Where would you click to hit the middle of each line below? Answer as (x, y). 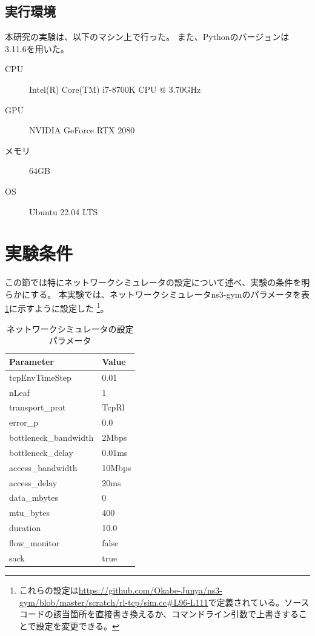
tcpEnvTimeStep (40, 377)
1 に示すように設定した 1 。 (57, 307)
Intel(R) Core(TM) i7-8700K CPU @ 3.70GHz (115, 89)
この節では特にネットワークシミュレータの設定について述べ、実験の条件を (153, 282)
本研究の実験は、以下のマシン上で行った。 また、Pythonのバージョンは (147, 37)
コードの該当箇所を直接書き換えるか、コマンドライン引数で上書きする (159, 614)
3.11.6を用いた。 (37, 48)
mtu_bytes (29, 513)
